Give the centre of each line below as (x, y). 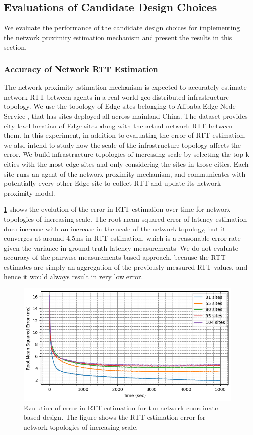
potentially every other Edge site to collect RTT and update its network (113, 183)
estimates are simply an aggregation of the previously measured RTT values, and (126, 267)
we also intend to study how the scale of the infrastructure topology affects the (123, 144)
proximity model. (30, 192)
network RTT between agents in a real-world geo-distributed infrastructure (116, 96)
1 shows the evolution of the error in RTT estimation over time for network (117, 209)
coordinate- (203, 407)
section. (15, 47)
